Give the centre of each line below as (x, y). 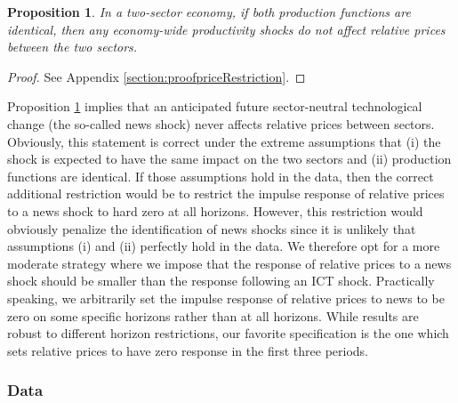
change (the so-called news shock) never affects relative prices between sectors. (221, 123)
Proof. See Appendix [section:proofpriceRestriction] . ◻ (157, 76)
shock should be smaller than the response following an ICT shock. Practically (221, 281)
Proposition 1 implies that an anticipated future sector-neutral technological (215, 106)
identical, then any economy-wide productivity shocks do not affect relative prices (226, 29)
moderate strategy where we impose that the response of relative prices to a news (229, 263)
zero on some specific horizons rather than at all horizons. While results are (213, 315)
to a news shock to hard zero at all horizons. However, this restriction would (215, 210)
